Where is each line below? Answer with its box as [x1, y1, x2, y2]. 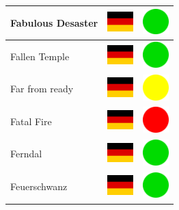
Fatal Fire [10, 114, 52, 128]
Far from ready [10, 81, 74, 96]
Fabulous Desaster [10, 15, 98, 29]
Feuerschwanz [10, 179, 68, 194]
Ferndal [10, 146, 42, 161]
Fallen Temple [10, 49, 70, 63]
